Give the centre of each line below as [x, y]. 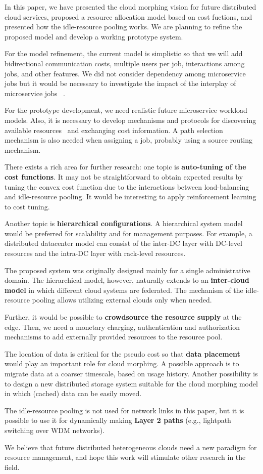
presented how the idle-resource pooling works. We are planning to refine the [123, 27]
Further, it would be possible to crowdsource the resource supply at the [123, 317]
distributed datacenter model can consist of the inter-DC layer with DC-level [123, 243]
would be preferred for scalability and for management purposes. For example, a [128, 233]
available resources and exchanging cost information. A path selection [114, 130]
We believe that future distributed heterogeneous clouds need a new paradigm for [131, 447]
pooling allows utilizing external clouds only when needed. [122, 300]
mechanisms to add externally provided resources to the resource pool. [114, 337]
